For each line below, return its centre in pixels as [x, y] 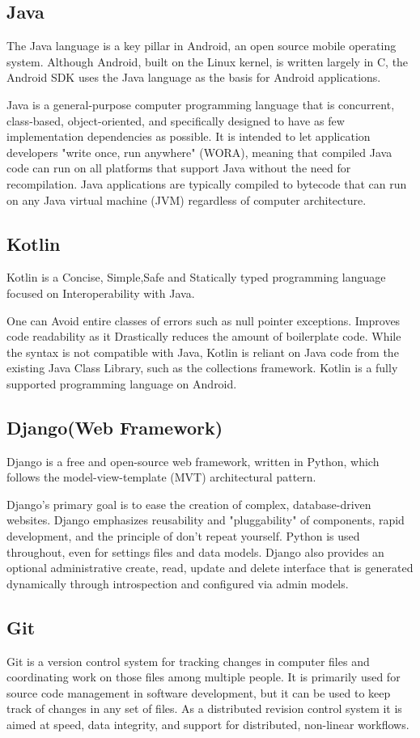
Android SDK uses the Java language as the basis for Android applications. [194, 77]
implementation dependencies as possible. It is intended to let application [189, 136]
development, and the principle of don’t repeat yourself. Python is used [183, 536]
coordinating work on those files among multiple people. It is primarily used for [204, 677]
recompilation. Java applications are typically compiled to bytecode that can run [207, 183]
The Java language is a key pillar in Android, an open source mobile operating [202, 46]
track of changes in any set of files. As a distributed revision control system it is [204, 708]
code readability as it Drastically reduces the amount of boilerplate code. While [204, 336]
